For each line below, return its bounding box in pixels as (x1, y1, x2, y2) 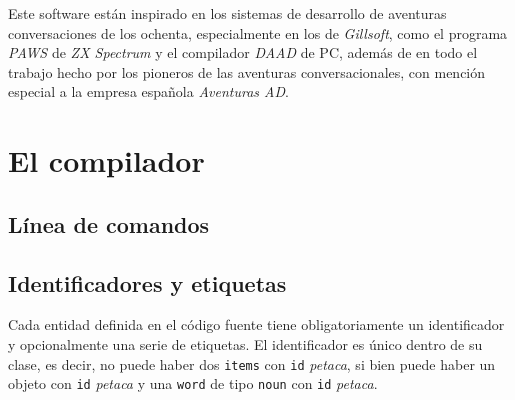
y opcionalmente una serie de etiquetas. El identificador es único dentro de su (8, 333, 483, 354)
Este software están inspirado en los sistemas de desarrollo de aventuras (8, 3, 447, 23)
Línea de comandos (8, 208, 210, 239)
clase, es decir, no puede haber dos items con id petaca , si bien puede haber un (8, 353, 496, 374)
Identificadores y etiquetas (8, 267, 287, 298)
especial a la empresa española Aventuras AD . (8, 81, 289, 102)
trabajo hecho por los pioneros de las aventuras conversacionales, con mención (8, 61, 486, 82)
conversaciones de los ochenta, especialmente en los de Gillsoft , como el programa (8, 22, 508, 43)
